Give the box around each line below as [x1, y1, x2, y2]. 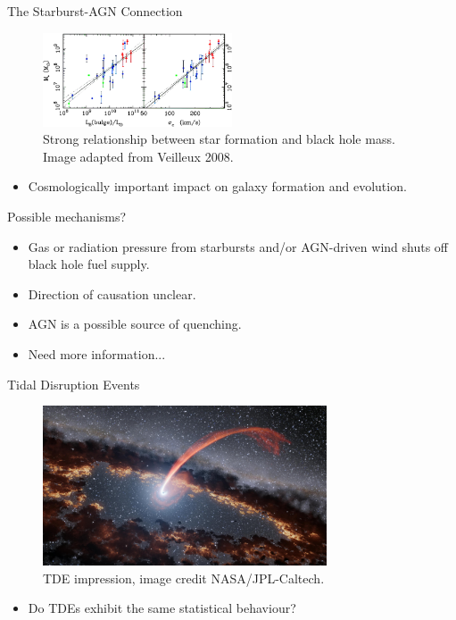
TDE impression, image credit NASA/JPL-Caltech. [43, 568, 325, 587]
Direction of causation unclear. [28, 284, 196, 303]
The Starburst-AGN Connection [7, 2, 183, 20]
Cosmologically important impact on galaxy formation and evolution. [28, 177, 407, 196]
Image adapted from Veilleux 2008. [43, 147, 234, 165]
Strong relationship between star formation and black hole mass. [43, 130, 395, 148]
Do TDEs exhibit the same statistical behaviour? [28, 599, 296, 617]
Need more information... [28, 344, 166, 363]
